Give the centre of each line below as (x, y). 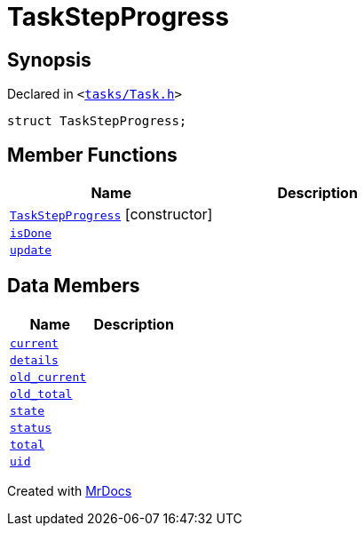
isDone (31, 234)
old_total (41, 394)
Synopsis (49, 60)
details (34, 360)
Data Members (74, 286)
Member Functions (92, 155)
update (31, 251)
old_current (48, 377)
